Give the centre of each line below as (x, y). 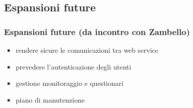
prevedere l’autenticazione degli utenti (73, 66)
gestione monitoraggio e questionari (69, 83)
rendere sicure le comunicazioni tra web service (87, 50)
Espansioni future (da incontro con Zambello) (97, 31)
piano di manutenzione (50, 99)
